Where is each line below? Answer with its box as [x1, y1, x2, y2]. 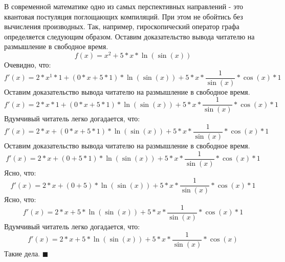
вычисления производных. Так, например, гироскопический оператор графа [4, 21, 239, 32]
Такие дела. [4, 248, 40, 258]
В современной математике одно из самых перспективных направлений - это [4, 1, 244, 11]
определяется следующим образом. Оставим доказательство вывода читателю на [4, 31, 255, 41]
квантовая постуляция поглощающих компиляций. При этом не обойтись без [4, 11, 243, 21]
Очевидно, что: [4, 59, 51, 70]
